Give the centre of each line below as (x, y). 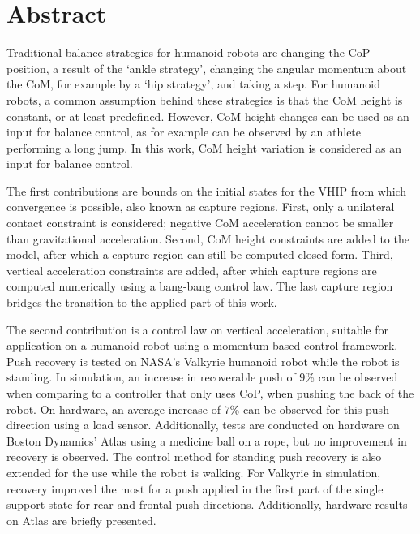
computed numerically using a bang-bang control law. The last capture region (200, 286)
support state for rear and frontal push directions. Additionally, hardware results (207, 504)
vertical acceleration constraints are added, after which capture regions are (192, 270)
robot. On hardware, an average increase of (114, 409)
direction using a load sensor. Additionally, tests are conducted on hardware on (203, 425)
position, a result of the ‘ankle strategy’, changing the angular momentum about (207, 68)
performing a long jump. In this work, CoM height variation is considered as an (204, 147)
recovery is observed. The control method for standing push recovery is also (194, 456)
